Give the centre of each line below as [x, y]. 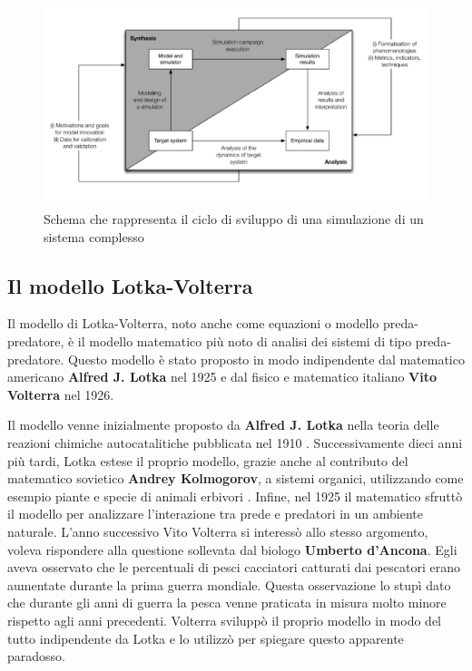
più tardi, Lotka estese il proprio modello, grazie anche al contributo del [208, 460]
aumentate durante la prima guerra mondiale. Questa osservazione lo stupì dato [229, 584]
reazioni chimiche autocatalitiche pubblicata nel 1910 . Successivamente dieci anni [235, 442]
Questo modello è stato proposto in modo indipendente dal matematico [266, 359]
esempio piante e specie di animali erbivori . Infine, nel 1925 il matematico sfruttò [235, 496]
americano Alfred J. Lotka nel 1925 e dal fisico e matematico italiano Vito [222, 377]
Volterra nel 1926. [61, 394]
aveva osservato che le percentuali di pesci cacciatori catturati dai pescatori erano [234, 567]
